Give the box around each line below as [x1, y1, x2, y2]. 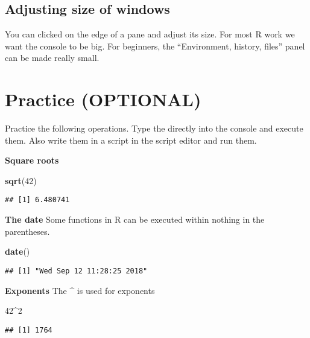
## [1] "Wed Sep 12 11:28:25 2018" [5, 266, 148, 275]
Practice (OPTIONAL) [5, 87, 201, 112]
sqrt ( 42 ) [5, 174, 37, 187]
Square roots [5, 154, 59, 167]
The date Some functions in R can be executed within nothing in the [5, 213, 265, 226]
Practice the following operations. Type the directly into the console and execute [5, 122, 303, 135]
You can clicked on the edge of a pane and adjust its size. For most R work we [5, 28, 295, 40]
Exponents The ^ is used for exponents [5, 284, 155, 296]
